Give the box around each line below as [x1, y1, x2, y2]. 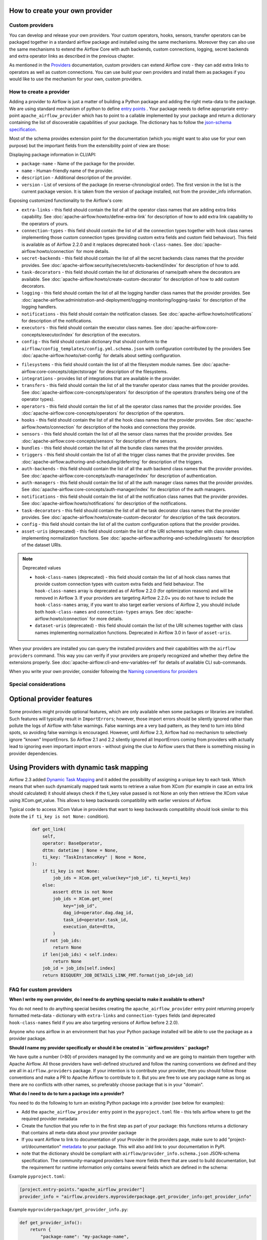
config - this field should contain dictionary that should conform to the [21, 339, 168, 345]
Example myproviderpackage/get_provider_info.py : [9, 1206, 129, 1212]
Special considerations [9, 681, 66, 688]
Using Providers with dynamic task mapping [9, 763, 148, 772]
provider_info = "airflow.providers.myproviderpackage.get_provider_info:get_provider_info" [19, 1193, 252, 1199]
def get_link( [32, 826, 66, 832]
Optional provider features [9, 694, 92, 703]
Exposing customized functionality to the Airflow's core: [9, 197, 124, 203]
